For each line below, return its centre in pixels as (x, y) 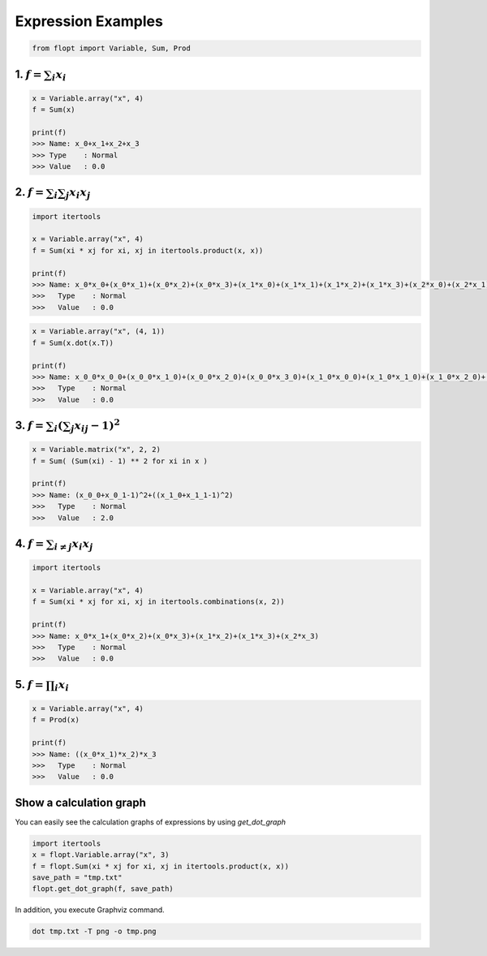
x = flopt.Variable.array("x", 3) (101, 855)
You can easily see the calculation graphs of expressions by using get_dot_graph (151, 822)
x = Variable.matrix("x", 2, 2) (97, 450)
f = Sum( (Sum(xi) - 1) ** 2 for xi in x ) (120, 461)
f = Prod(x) (56, 720)
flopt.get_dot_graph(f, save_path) (103, 889)
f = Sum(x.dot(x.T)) (73, 342)
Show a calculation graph (80, 802)
